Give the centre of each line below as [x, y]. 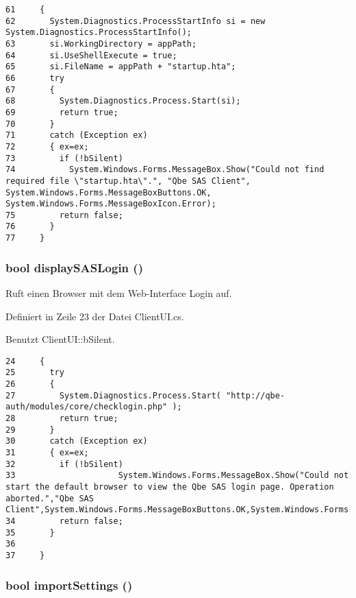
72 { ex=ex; [47, 146]
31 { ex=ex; [47, 453]
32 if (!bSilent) [64, 464]
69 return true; [62, 112]
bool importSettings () [69, 585]
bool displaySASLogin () [74, 267]
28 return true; [62, 419]
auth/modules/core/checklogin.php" [87, 407]
